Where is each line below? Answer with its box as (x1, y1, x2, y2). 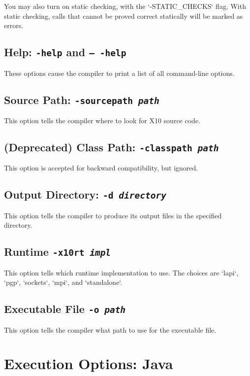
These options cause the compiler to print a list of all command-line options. (4, 68, 235, 78)
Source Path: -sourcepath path (4, 92, 159, 107)
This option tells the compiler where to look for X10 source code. (4, 115, 200, 125)
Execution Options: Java (4, 353, 173, 374)
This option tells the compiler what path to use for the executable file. (4, 324, 217, 335)
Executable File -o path (4, 301, 126, 316)
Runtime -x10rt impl (4, 244, 111, 259)
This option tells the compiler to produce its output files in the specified (4, 210, 222, 220)
